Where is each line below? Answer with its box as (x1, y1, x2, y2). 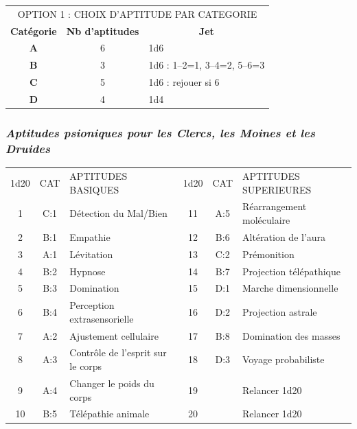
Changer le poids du (69, 375, 154, 390)
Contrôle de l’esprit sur (69, 345, 167, 360)
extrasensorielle (69, 311, 134, 325)
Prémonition (242, 246, 295, 261)
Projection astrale (242, 305, 317, 318)
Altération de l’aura (242, 229, 326, 244)
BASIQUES (69, 182, 119, 196)
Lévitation (69, 246, 113, 261)
